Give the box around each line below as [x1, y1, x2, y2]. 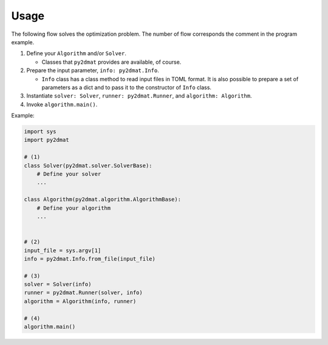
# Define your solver [36, 170, 101, 177]
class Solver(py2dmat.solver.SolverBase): [24, 162, 152, 169]
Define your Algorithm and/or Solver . [26, 50, 127, 57]
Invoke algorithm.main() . [26, 101, 98, 108]
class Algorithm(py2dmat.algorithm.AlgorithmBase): [24, 196, 182, 203]
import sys [24, 128, 56, 135]
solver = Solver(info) [24, 281, 92, 288]
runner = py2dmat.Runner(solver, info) [24, 289, 143, 296]
